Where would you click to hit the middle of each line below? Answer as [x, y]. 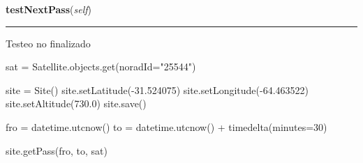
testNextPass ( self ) [49, 9]
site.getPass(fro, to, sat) [57, 150]
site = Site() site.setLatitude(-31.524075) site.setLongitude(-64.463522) [157, 90]
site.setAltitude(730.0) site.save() [76, 103]
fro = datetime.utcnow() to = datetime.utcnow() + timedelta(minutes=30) [166, 126]
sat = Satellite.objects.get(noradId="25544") [101, 67]
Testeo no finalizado [48, 43]
